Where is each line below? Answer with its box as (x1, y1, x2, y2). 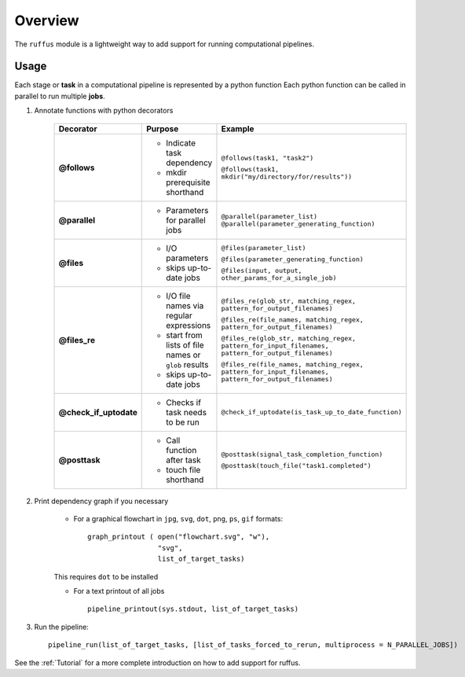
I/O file (166, 290, 191, 301)
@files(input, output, (221, 266, 302, 274)
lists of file (166, 339, 204, 350)
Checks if (166, 397, 202, 408)
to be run (166, 417, 200, 428)
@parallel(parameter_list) (221, 212, 318, 220)
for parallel (166, 215, 206, 226)
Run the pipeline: (34, 622, 90, 631)
